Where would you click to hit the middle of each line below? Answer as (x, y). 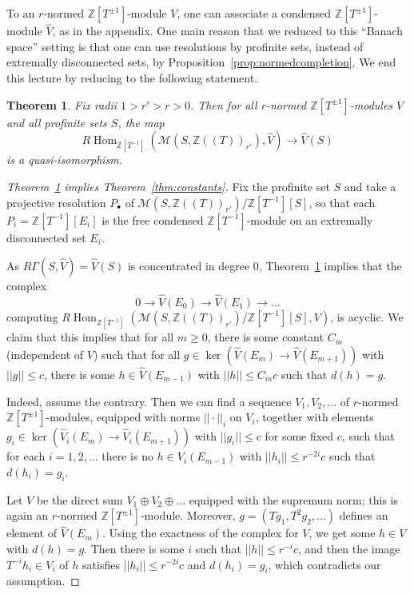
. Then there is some (134, 548)
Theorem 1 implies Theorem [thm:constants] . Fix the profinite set (168, 186)
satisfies (101, 564)
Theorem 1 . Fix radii (62, 104)
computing (32, 316)
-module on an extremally (310, 219)
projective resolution (56, 202)
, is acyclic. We (367, 316)
